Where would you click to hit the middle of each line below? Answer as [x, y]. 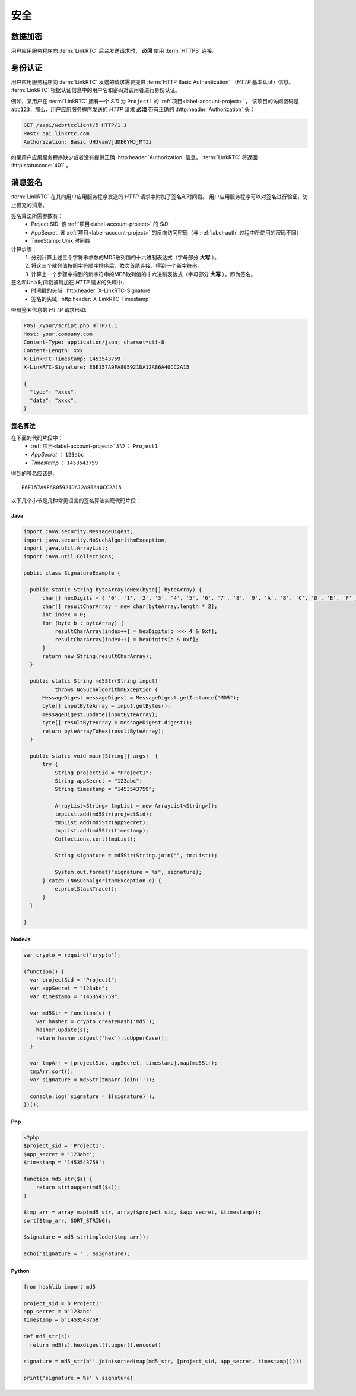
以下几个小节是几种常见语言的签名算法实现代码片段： [76, 501]
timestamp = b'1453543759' [63, 1320]
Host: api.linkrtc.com [56, 133]
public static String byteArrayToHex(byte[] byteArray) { [116, 590]
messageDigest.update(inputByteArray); [100, 714]
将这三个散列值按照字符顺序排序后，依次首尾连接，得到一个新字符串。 [117, 266]
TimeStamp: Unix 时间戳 [61, 241]
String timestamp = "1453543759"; [105, 789]
